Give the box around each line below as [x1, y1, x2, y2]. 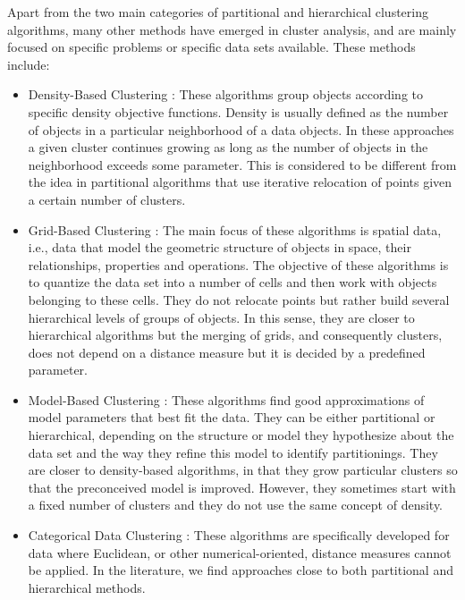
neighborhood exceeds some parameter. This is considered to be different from [28, 155, 457, 173]
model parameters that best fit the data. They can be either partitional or [28, 408, 435, 427]
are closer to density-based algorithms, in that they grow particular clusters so [28, 461, 458, 479]
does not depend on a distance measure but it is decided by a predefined [28, 342, 426, 361]
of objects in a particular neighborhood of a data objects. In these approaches [28, 120, 454, 139]
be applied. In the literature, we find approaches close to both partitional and [28, 561, 453, 579]
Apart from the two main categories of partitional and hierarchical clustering [7, 3, 429, 21]
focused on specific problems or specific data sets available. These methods [7, 38, 416, 56]
